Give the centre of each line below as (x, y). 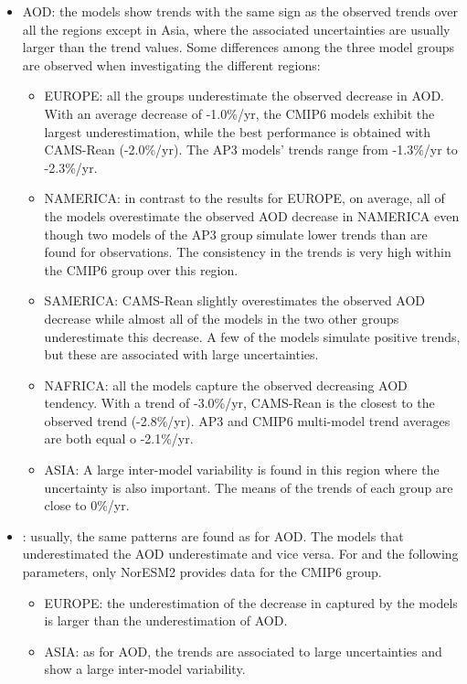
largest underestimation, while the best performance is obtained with (238, 131)
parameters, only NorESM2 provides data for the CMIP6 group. (202, 572)
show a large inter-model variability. (145, 669)
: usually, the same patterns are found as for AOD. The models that (213, 535)
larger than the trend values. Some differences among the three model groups (238, 47)
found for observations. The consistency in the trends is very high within (248, 252)
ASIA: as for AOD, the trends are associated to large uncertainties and (243, 651)
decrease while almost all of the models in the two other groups (222, 318)
